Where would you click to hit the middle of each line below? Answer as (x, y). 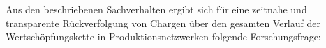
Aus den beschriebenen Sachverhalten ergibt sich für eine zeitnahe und (156, 9)
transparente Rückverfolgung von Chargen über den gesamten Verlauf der (163, 23)
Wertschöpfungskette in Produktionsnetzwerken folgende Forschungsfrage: (163, 37)
